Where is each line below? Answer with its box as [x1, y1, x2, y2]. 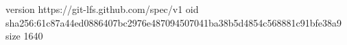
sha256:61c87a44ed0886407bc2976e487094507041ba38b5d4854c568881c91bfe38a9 [5, 15, 342, 29]
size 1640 [5, 29, 43, 43]
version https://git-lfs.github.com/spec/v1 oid [5, 2, 199, 16]
